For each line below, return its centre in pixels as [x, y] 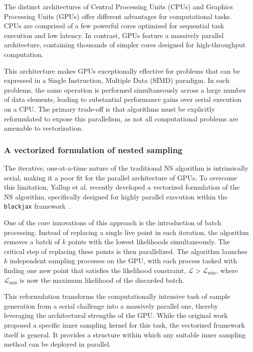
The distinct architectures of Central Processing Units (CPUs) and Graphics [118, 6]
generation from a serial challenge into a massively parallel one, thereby [111, 305]
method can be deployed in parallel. [58, 344]
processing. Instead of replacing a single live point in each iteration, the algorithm [126, 232]
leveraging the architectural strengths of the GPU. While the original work [116, 315]
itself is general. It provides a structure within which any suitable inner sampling [125, 334]
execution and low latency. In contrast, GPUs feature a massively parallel [114, 35]
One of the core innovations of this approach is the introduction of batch [113, 222]
